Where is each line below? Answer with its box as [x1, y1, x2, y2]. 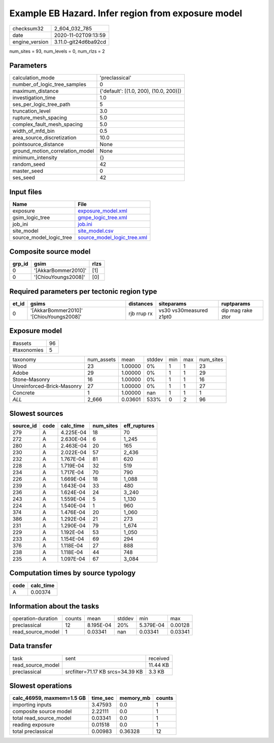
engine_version [12, 38, 49, 45]
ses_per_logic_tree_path [12, 101, 71, 108]
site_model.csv [78, 227, 114, 234]
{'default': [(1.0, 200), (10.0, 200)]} [99, 88, 182, 95]
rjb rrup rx [128, 310, 153, 317]
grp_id [12, 260, 28, 267]
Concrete [12, 389, 35, 396]
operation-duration [12, 615, 58, 622]
